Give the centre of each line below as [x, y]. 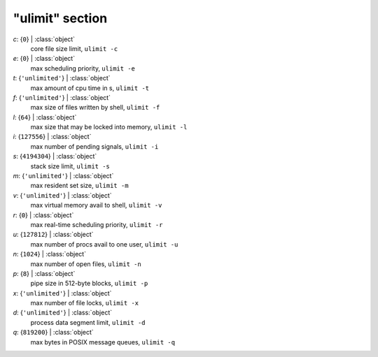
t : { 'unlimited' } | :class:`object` [62, 78]
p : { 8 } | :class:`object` [44, 273]
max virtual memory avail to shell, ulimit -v [96, 205]
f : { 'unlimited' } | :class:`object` [62, 97]
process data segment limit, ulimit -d [88, 322]
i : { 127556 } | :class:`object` [52, 137]
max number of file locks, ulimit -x [85, 303]
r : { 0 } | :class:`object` [43, 215]
